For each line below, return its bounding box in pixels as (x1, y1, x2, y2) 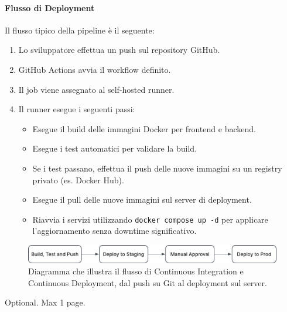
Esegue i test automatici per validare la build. (32, 142, 197, 155)
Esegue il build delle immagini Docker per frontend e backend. (32, 122, 256, 135)
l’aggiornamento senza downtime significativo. (32, 224, 197, 237)
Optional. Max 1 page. (5, 296, 86, 308)
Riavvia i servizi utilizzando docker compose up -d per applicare (32, 213, 268, 225)
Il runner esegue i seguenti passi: (18, 103, 135, 115)
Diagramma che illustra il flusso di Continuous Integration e (28, 265, 244, 277)
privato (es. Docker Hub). (32, 173, 124, 186)
